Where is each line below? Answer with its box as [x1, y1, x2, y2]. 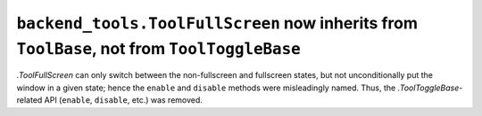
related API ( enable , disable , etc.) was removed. [16, 95, 203, 105]
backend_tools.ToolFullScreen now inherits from [16, 13, 419, 33]
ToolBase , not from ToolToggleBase [16, 38, 301, 58]
